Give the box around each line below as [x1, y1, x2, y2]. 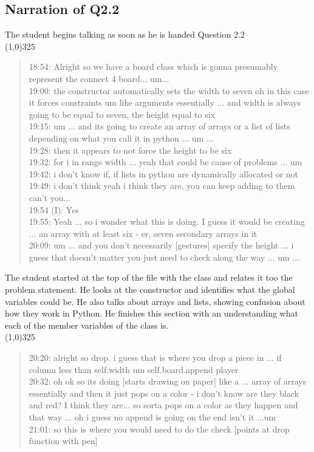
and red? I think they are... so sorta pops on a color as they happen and [29, 399, 298, 411]
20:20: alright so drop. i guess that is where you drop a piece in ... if [29, 351, 282, 364]
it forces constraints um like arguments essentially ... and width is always [29, 96, 301, 109]
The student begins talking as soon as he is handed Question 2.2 [5, 28, 245, 41]
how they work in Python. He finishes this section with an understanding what [5, 307, 298, 320]
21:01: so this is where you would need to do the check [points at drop [29, 422, 290, 435]
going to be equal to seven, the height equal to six [29, 108, 215, 120]
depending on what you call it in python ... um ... [29, 131, 214, 144]
